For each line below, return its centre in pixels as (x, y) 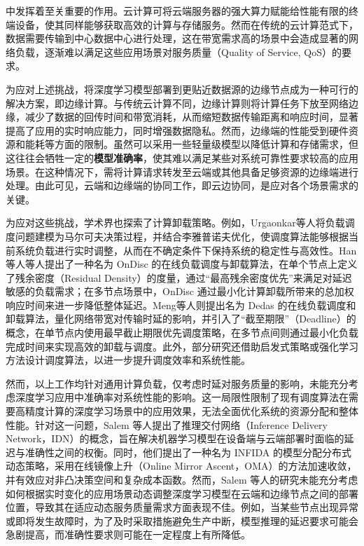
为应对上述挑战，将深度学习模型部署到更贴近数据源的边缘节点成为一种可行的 (182, 89)
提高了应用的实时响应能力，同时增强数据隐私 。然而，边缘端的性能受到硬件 (177, 130)
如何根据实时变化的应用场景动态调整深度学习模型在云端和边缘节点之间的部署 (182, 493)
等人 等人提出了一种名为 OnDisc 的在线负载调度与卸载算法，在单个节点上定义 (182, 264)
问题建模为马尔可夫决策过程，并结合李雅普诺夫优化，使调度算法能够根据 (182, 236)
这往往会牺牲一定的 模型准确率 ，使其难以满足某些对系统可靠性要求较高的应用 (182, 157)
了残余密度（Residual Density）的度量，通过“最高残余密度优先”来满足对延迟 (179, 277)
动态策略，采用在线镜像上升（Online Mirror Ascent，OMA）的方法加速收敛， (181, 466)
